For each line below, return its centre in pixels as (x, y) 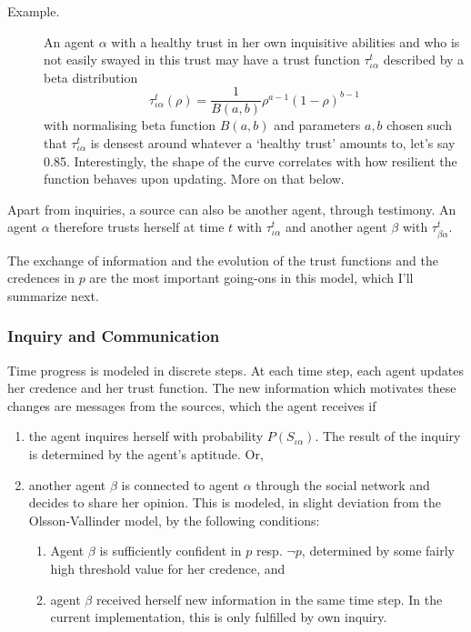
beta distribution (91, 77)
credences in (41, 278)
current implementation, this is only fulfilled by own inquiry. (219, 617)
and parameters (317, 125)
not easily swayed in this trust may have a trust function (202, 60)
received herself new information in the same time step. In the (269, 599)
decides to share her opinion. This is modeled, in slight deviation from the (235, 502)
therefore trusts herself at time (139, 227)
